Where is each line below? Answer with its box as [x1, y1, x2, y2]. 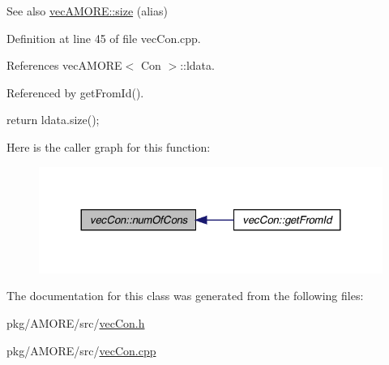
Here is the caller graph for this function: [6, 138, 211, 155]
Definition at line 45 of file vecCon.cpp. [6, 29, 201, 46]
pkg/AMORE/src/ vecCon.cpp [6, 341, 156, 359]
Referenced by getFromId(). [6, 84, 144, 101]
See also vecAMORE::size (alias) [6, 2, 168, 19]
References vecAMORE [6, 57, 122, 74]
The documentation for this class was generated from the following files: [6, 287, 364, 304]
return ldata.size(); [6, 111, 100, 128]
